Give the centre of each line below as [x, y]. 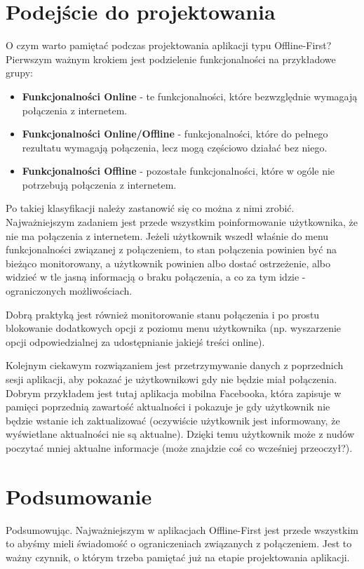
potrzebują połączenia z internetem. [99, 184]
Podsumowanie [79, 496]
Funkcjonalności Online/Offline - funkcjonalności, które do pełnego [175, 134]
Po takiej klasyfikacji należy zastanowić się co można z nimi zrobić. [150, 208]
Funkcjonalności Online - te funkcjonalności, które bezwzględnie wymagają [190, 96]
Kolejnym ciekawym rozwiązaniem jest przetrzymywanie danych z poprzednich [175, 365]
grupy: [19, 73]
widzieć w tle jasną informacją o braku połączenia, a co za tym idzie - [156, 277]
